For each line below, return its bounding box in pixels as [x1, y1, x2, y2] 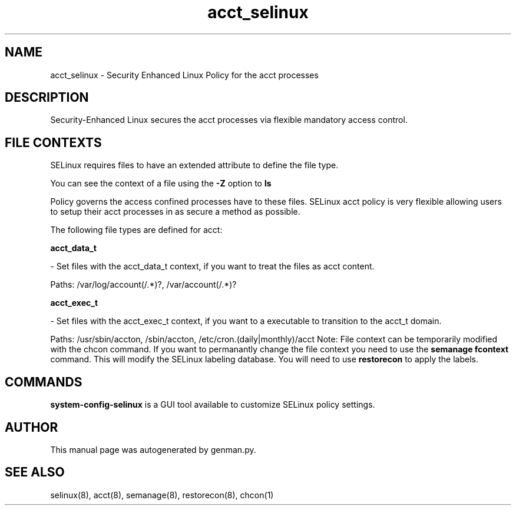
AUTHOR [5, 419, 58, 435]
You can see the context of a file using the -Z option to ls [50, 178, 272, 189]
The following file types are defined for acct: [50, 225, 223, 235]
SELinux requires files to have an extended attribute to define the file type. [50, 160, 339, 171]
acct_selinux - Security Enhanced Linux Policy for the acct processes [50, 69, 319, 80]
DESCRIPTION [5, 90, 89, 105]
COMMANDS [5, 374, 82, 389]
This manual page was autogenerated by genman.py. [50, 444, 256, 455]
